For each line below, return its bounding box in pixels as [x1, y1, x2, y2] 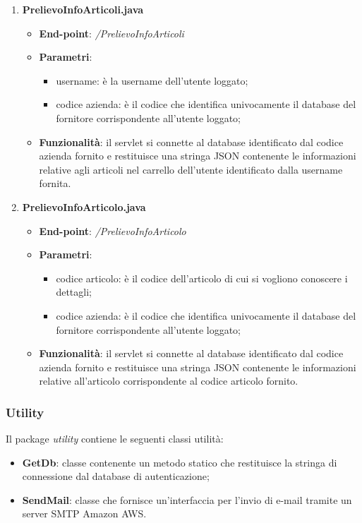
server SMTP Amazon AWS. [22, 506, 147, 521]
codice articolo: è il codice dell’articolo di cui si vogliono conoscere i [56, 270, 348, 285]
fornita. [39, 176, 71, 191]
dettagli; [56, 284, 92, 299]
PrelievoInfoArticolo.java [22, 199, 146, 214]
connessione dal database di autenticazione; [22, 469, 210, 483]
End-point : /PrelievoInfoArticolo [39, 223, 186, 238]
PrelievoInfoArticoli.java [22, 2, 144, 16]
